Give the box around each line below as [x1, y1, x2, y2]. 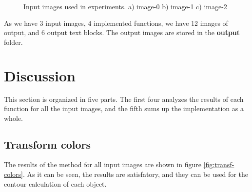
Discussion [4, 65, 76, 85]
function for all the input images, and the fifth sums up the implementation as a [4, 103, 244, 114]
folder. [4, 37, 23, 47]
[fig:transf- [203, 159, 234, 170]
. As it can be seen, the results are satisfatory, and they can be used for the [23, 169, 248, 179]
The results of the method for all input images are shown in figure [4, 159, 201, 170]
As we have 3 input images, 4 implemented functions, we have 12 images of [4, 18, 228, 28]
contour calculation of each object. [4, 178, 107, 189]
